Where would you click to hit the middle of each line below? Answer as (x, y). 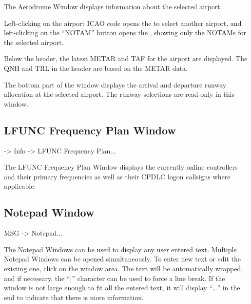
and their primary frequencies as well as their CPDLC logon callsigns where (117, 176)
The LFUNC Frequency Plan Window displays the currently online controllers (121, 167)
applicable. (20, 186)
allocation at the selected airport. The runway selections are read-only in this (119, 94)
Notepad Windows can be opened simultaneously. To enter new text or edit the (123, 259)
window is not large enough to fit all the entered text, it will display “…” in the (122, 288)
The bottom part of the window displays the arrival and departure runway (115, 84)
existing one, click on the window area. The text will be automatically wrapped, (124, 268)
